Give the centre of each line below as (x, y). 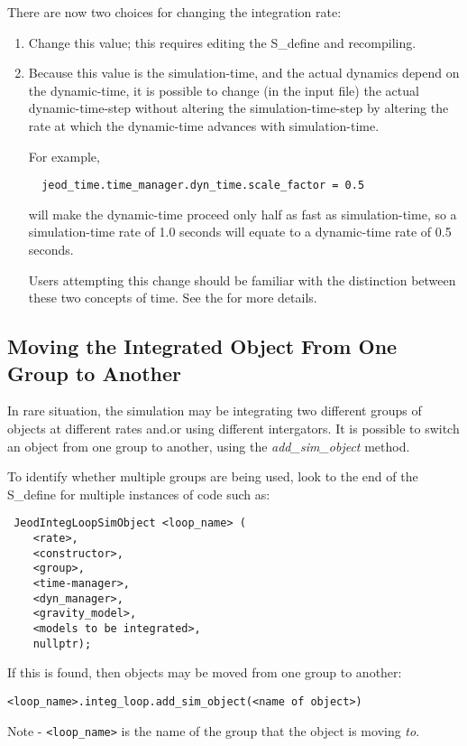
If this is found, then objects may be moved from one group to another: (205, 672)
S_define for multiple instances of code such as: (139, 494)
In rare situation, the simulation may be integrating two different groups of (215, 410)
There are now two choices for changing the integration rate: (174, 12)
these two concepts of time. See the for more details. (173, 298)
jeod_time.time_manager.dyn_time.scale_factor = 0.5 (203, 186)
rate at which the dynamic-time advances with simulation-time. (204, 125)
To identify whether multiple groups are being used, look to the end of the (213, 476)
